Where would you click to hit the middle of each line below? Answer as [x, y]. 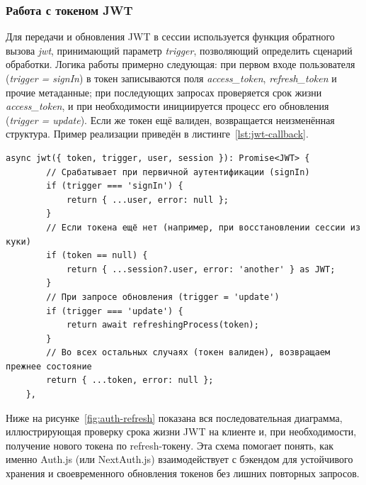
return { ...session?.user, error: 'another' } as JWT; [201, 269]
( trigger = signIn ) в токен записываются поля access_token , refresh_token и [171, 78]
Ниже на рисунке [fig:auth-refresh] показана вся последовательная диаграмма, [174, 417]
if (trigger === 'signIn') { [115, 186]
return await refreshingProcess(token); [162, 325]
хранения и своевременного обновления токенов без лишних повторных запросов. [183, 473]
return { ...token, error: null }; [130, 380]
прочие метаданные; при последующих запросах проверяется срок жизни [164, 92]
